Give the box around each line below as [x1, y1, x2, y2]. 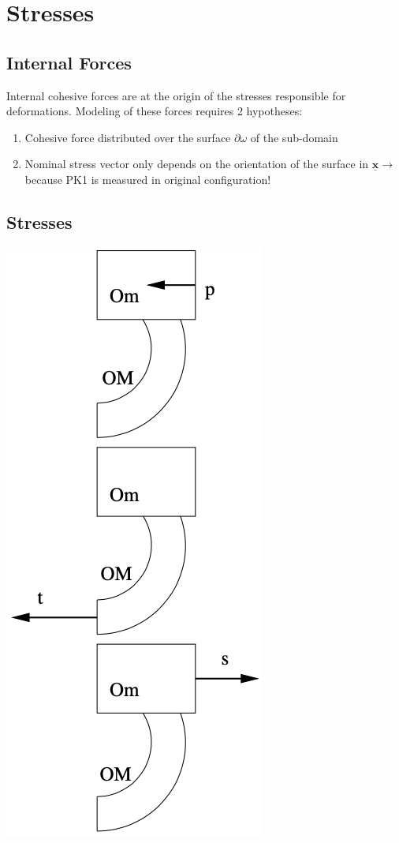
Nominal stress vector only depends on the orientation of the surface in [24, 155, 369, 172]
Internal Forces [6, 50, 132, 74]
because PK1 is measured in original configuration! [24, 170, 271, 187]
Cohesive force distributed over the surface [24, 129, 231, 145]
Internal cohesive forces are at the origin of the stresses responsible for [6, 87, 346, 103]
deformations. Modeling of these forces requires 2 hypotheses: [6, 103, 303, 119]
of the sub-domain [250, 129, 338, 145]
